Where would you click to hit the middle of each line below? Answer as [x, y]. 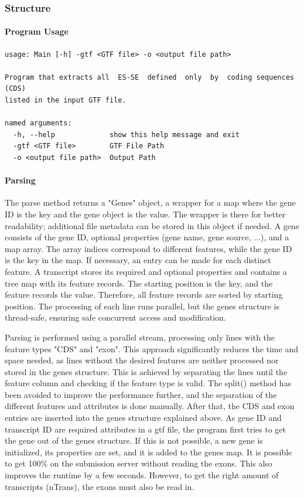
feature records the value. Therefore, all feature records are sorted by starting [144, 295]
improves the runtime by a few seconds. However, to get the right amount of [142, 475]
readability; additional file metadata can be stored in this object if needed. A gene [152, 225]
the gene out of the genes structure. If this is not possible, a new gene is [134, 440]
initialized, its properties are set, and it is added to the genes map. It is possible [148, 452]
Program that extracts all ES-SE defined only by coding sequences [149, 77]
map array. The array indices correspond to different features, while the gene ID [148, 248]
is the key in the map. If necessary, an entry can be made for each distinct [138, 260]
